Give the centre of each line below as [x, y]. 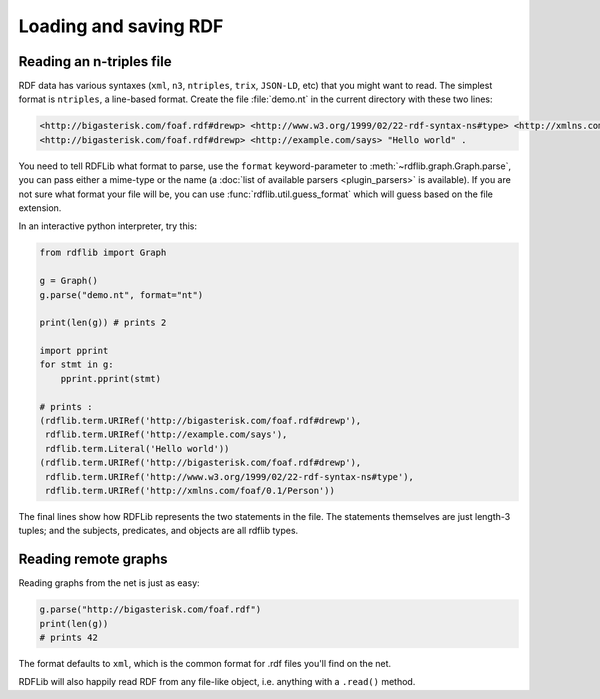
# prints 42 [69, 638]
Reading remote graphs [93, 559]
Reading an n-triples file [95, 61]
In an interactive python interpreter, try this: [107, 226]
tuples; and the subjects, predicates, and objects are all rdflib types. [158, 531]
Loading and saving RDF [121, 26]
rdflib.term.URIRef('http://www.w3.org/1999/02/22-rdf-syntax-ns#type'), [230, 476]
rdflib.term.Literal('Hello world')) [137, 448]
